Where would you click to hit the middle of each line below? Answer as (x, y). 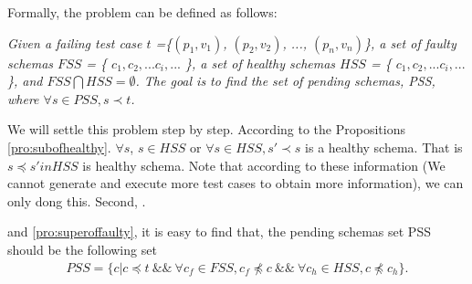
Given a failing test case (75, 42)
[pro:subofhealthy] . (59, 147)
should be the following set (82, 249)
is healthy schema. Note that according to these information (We (264, 165)
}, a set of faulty (410, 42)
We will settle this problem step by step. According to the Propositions (206, 129)
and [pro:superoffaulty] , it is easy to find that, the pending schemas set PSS (219, 231)
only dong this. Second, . (77, 200)
